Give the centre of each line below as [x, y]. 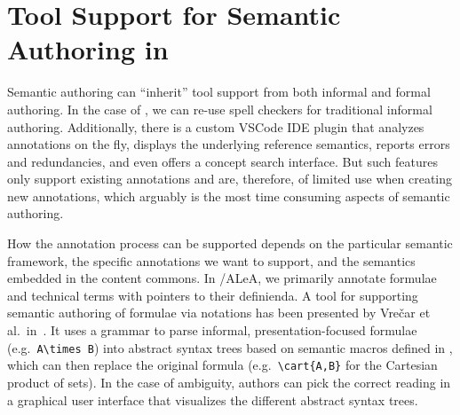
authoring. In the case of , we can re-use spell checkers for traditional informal [220, 109]
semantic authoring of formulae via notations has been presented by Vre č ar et [219, 313]
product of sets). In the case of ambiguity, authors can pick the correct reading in [229, 382]
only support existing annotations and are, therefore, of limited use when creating [230, 179]
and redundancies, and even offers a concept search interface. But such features [222, 161]
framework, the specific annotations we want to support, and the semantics [211, 260]
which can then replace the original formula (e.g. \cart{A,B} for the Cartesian [222, 365]
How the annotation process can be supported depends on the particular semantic [230, 243]
